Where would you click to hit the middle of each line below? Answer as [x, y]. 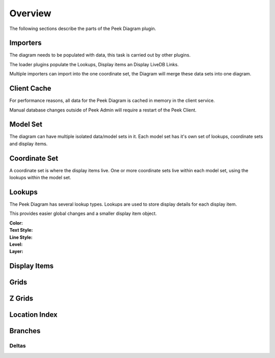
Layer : [16, 252]
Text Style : [21, 230]
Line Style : [21, 237]
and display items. [29, 144]
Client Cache [30, 88]
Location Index [34, 315]
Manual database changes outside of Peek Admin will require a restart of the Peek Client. [103, 110]
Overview [30, 13]
